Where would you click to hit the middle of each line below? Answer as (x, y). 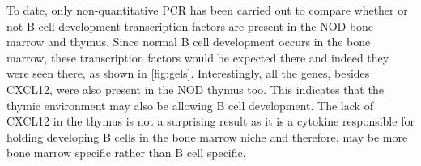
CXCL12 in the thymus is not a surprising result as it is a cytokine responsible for (210, 121)
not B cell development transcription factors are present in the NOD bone (190, 26)
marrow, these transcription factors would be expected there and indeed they (198, 57)
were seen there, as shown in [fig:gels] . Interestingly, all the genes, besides (188, 73)
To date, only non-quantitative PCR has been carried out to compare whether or (207, 10)
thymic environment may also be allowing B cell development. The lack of (190, 105)
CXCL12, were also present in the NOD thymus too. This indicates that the (195, 89)
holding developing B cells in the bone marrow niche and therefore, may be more (207, 136)
